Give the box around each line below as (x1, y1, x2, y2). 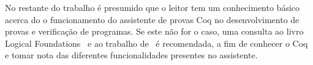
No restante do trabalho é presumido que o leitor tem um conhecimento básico (5, 1, 300, 13)
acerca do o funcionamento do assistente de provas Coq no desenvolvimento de (5, 13, 300, 26)
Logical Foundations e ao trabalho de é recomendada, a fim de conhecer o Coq (5, 36, 308, 49)
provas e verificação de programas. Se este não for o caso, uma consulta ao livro (5, 25, 304, 38)
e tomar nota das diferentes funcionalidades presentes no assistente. (5, 49, 258, 61)
